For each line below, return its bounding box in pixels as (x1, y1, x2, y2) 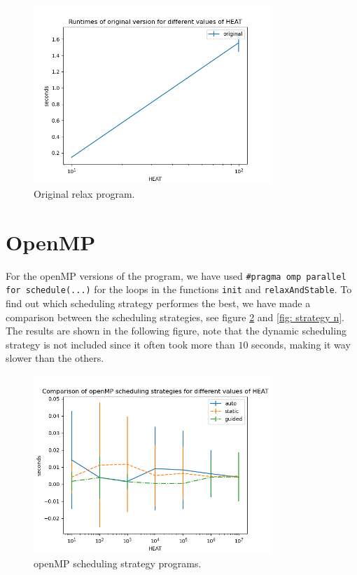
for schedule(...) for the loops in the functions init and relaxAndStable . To (6, 282, 352, 297)
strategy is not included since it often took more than (6, 337, 235, 351)
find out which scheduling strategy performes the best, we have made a (6, 296, 311, 311)
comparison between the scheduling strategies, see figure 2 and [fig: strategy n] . (6, 309, 345, 324)
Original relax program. (34, 186, 135, 201)
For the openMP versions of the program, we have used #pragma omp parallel (6, 268, 346, 283)
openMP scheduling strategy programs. (34, 555, 202, 570)
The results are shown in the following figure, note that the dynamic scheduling (6, 323, 346, 338)
